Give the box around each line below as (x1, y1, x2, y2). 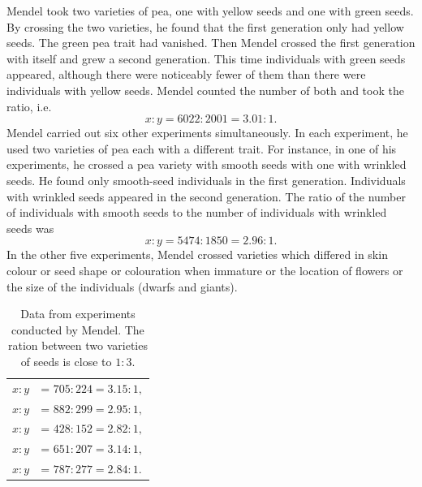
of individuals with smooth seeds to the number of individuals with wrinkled (6, 204, 387, 221)
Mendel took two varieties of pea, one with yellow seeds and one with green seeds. (6, 2, 414, 19)
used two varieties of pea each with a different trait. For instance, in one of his (6, 140, 397, 157)
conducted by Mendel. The (11, 321, 144, 338)
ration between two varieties (7, 337, 148, 354)
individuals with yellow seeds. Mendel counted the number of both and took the (6, 81, 404, 98)
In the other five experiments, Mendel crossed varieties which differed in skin (6, 246, 388, 263)
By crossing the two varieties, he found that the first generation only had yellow (6, 18, 404, 35)
